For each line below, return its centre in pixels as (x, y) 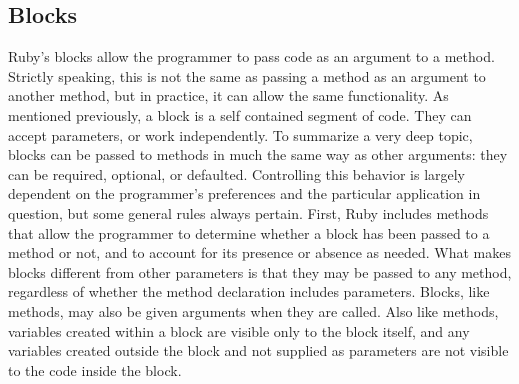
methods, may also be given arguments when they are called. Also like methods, (253, 310)
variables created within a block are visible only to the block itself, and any (239, 330)
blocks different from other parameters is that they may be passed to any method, (260, 271)
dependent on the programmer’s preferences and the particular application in (244, 193)
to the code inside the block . (95, 369)
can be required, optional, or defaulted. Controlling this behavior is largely (237, 173)
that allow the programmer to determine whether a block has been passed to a (249, 232)
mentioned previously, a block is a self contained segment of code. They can (240, 114)
